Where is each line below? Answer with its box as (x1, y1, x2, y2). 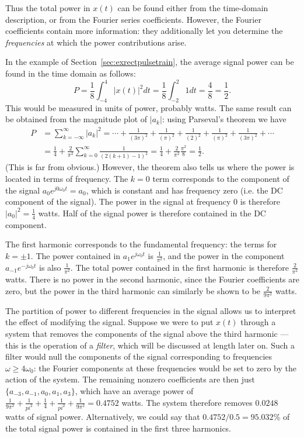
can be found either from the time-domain (117, 2, 268, 13)
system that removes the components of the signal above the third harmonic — (5, 327, 289, 340)
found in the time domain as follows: (5, 67, 136, 79)
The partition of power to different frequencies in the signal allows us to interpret (5, 304, 296, 316)
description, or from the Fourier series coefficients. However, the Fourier (5, 13, 261, 25)
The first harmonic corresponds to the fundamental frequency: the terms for (5, 238, 277, 250)
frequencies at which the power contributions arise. (5, 36, 187, 48)
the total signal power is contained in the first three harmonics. (5, 422, 232, 434)
